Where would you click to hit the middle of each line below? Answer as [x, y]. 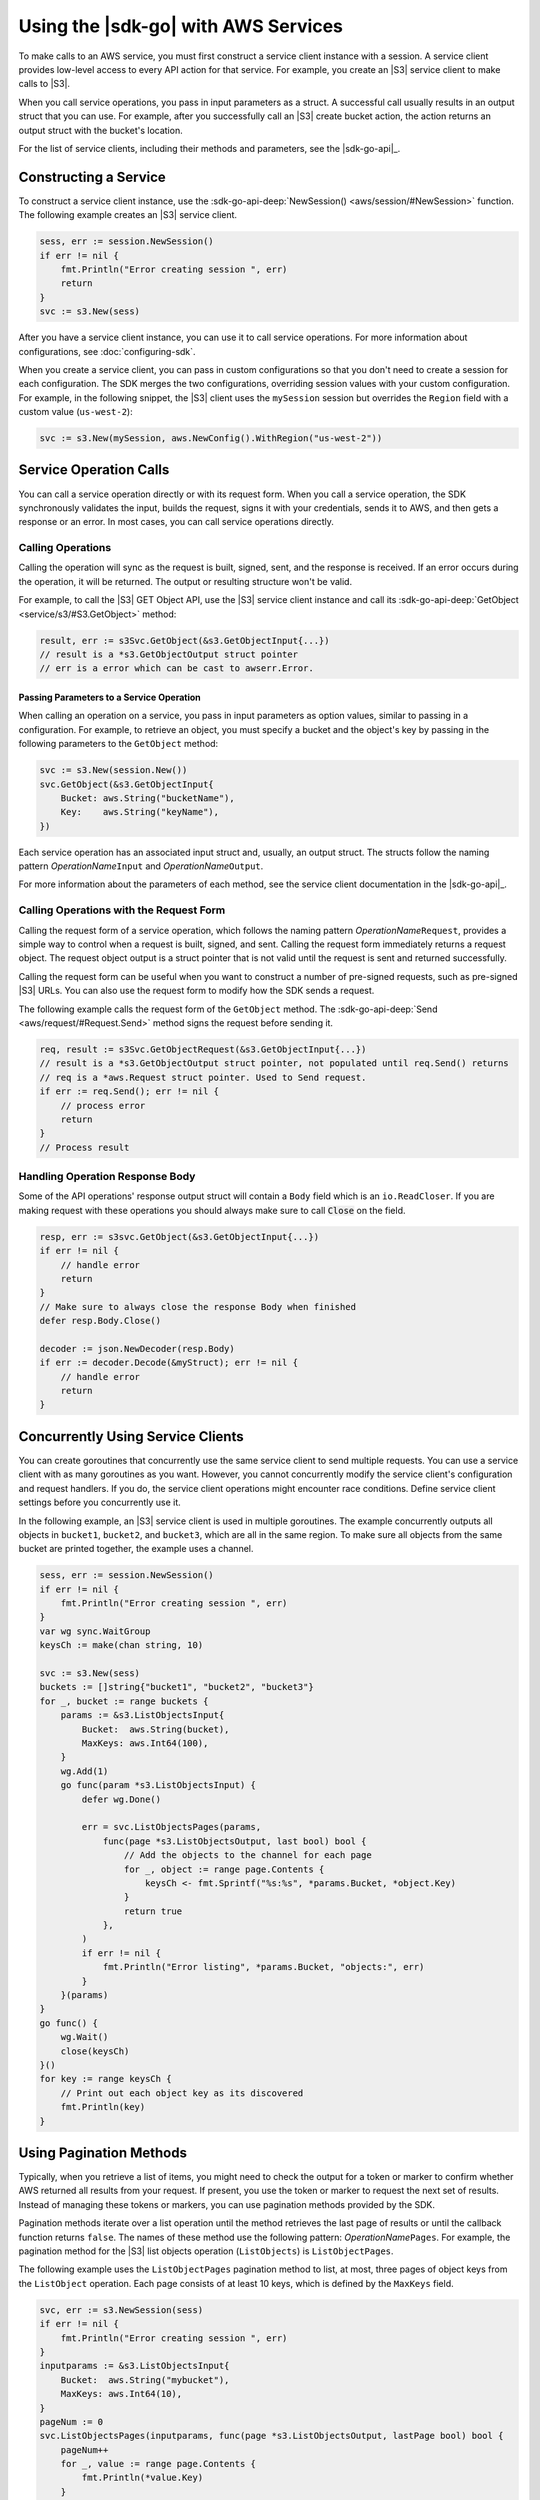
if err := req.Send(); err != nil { [129, 1091]
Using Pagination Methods [102, 2152]
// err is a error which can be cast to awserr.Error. [176, 668]
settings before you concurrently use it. [100, 1502]
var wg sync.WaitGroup [95, 1631]
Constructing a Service [92, 176]
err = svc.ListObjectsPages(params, [171, 1827]
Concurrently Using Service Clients [131, 1436]
